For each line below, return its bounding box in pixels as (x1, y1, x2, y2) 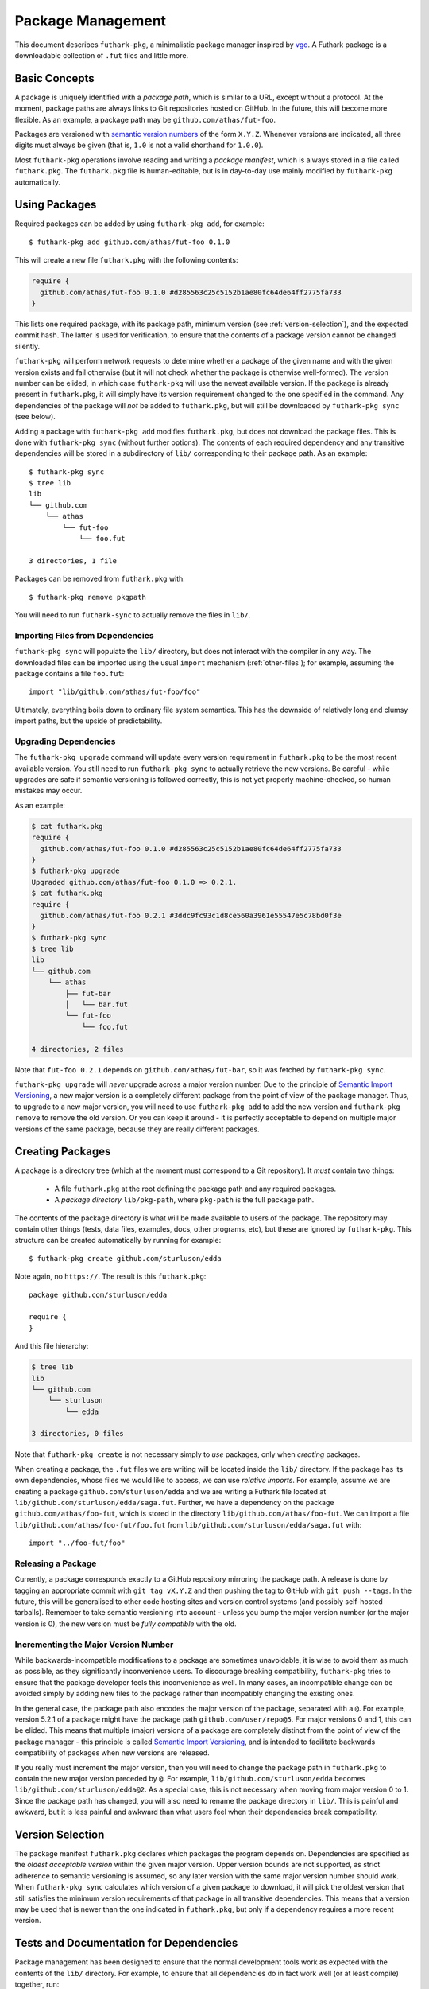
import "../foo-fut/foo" (29, 1539, 126, 1547)
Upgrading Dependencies (14, 736, 116, 747)
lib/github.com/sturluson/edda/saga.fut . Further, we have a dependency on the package (14, 1498, 334, 1507)
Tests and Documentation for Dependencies (14, 1936, 238, 1950)
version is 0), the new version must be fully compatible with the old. (14, 1619, 238, 1629)
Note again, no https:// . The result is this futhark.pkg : (14, 1271, 207, 1281)
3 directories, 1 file (29, 556, 118, 565)
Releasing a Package (14, 1558, 97, 1569)
